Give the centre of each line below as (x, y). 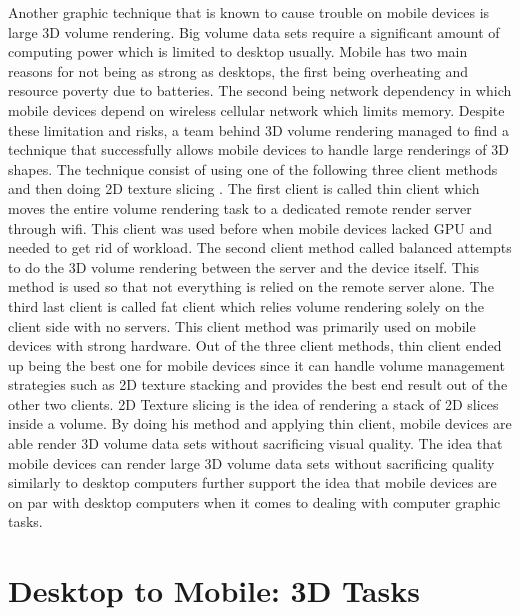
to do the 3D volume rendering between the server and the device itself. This (244, 266)
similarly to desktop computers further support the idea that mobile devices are (252, 482)
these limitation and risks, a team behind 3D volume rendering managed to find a (259, 129)
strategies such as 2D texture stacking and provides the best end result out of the (258, 384)
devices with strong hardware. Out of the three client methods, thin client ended (255, 345)
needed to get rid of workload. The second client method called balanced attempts (260, 247)
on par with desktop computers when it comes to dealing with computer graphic (254, 501)
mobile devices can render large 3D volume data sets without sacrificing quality (251, 462)
